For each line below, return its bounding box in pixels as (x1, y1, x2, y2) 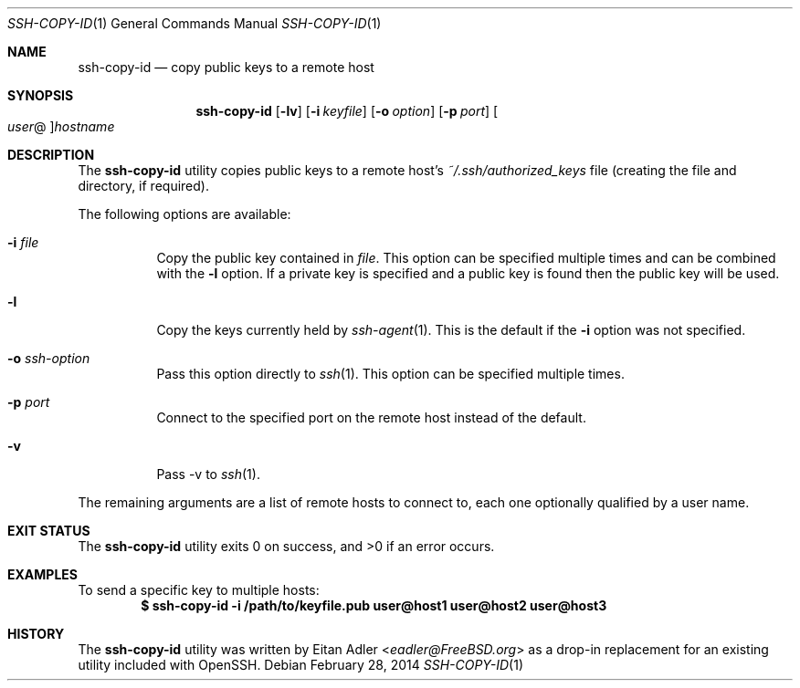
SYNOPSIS (7, 88, 74, 103)
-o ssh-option (7, 350, 90, 366)
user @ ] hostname (7, 119, 115, 134)
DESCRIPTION (7, 147, 95, 162)
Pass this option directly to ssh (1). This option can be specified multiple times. (156, 366, 625, 381)
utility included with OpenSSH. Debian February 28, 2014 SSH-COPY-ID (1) (78, 657, 523, 672)
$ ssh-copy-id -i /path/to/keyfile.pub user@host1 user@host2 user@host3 (141, 598, 607, 613)
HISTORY (7, 626, 65, 641)
